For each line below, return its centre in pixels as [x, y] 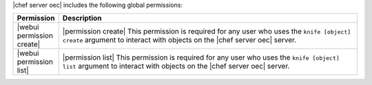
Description [82, 19]
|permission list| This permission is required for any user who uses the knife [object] [201, 58]
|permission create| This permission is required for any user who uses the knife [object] [207, 32]
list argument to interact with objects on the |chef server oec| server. [176, 66]
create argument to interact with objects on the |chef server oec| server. [179, 40]
